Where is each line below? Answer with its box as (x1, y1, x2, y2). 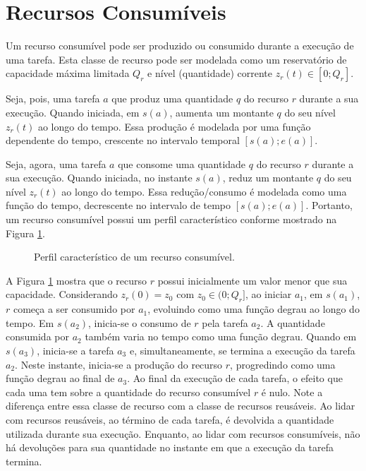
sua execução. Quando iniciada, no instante (6, 170, 193, 185)
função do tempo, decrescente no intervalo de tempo (6, 198, 231, 213)
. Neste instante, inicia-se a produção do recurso (15, 357, 223, 371)
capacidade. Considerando (6, 287, 118, 302)
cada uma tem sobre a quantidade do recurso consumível (6, 384, 251, 399)
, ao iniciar (245, 287, 292, 302)
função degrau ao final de (6, 371, 115, 386)
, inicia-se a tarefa (37, 343, 114, 358)
